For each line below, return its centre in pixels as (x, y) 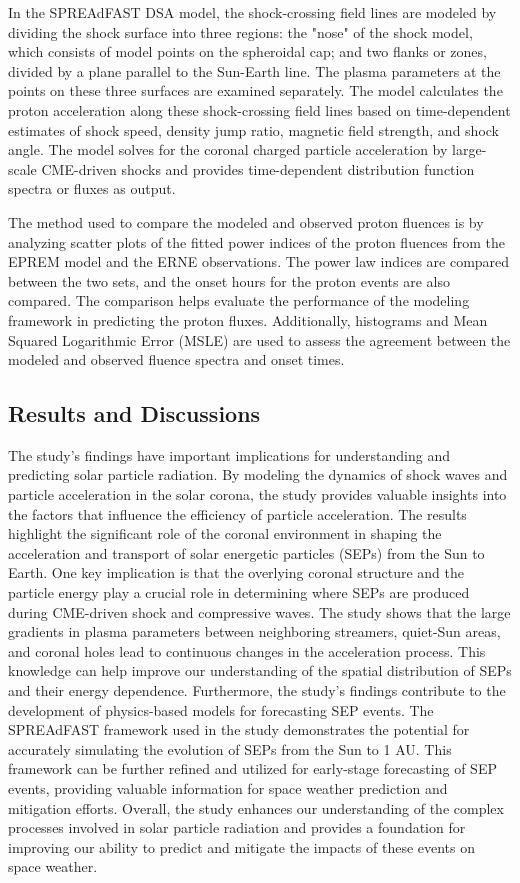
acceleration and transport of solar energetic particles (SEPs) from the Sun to (246, 552)
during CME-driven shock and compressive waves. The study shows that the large (259, 611)
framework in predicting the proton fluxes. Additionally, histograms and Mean (248, 319)
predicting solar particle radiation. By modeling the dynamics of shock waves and (258, 474)
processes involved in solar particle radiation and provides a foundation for (237, 827)
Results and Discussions (134, 413)
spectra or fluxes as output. (92, 188)
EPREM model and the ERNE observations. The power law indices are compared (259, 261)
